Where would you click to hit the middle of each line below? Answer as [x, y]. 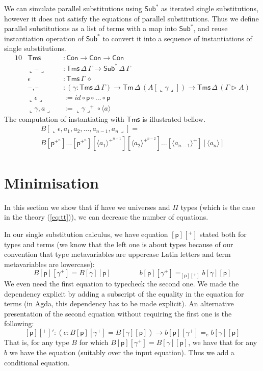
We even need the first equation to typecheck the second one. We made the [122, 283]
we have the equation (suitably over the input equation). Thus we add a [122, 352]
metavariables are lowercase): [49, 264]
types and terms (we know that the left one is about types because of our [119, 244]
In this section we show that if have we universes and [87, 207]
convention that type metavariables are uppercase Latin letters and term [117, 254]
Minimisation [51, 182]
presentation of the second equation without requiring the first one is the [118, 313]
